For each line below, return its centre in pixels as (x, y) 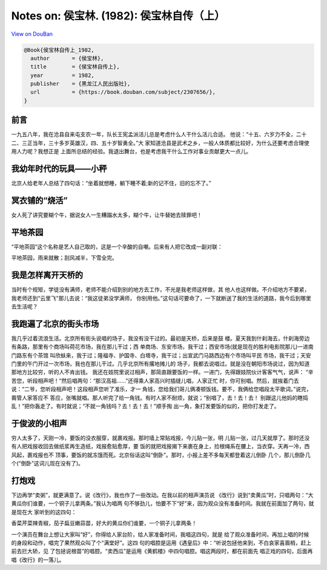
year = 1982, (63, 75)
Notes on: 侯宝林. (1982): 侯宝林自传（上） (118, 16)
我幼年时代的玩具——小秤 (59, 169)
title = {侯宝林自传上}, (75, 67)
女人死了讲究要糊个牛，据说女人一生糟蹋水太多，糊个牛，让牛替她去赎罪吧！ (107, 214)
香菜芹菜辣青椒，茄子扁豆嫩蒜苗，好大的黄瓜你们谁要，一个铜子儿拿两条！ (104, 523)
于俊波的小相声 (39, 423)
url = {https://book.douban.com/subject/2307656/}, (123, 92)
